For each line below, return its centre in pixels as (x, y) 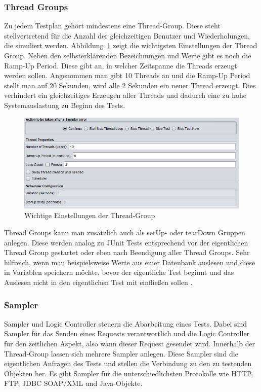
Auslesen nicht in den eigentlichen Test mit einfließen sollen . (98, 282)
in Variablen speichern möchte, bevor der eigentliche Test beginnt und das (119, 272)
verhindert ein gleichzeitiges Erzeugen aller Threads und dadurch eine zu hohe (125, 95)
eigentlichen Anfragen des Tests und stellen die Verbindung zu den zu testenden (128, 363)
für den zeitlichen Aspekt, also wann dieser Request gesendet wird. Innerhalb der (130, 344)
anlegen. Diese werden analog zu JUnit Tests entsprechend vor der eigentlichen (126, 242)
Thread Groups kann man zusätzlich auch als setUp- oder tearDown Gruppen (125, 233)
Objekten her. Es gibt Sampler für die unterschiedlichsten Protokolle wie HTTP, (129, 373)
